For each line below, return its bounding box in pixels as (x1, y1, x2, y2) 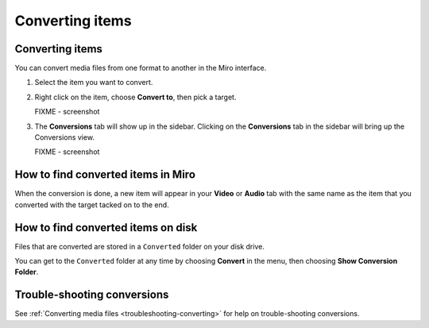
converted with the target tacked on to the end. (14, 199, 170, 210)
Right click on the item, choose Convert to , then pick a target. (34, 92, 237, 102)
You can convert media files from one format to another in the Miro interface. (14, 64, 267, 73)
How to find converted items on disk (14, 221, 198, 234)
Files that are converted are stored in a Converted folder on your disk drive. (14, 241, 265, 251)
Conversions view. (34, 133, 95, 142)
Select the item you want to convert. (34, 78, 153, 87)
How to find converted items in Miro (14, 168, 196, 182)
